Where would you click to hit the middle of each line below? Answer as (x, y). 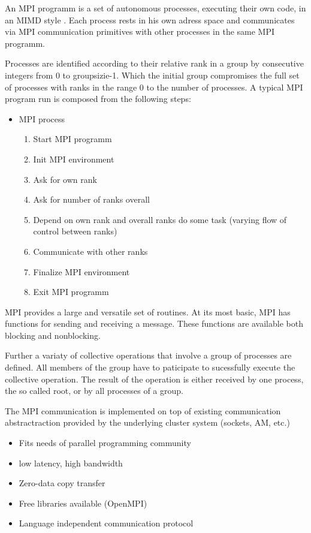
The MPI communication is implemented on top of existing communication (143, 410)
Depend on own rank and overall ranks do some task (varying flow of (160, 219)
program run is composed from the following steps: (98, 99)
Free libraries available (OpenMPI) (83, 503)
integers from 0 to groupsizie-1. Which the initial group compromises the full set (152, 75)
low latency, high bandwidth (71, 463)
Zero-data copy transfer (62, 483)
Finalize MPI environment (81, 271)
